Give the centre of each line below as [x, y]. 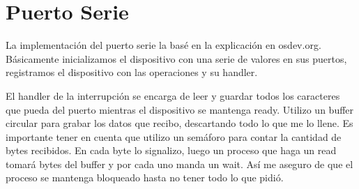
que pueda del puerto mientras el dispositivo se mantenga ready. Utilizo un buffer [180, 109]
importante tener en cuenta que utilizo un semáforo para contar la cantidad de [174, 136]
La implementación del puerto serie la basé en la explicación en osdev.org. [163, 45]
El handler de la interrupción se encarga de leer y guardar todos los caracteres [173, 95]
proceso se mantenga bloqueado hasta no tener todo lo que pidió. [145, 177]
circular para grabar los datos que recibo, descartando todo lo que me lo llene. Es [179, 123]
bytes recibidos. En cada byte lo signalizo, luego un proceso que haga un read [171, 150]
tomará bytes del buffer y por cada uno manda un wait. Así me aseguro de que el [179, 164]
